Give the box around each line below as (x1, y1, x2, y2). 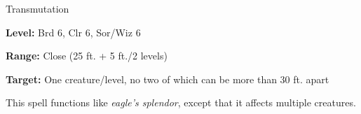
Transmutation (6, 1, 69, 15)
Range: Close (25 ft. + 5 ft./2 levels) (6, 48, 168, 63)
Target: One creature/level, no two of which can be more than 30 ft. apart (6, 71, 329, 86)
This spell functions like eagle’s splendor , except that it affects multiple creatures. (6, 95, 356, 110)
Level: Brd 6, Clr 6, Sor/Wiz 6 (6, 24, 141, 39)
